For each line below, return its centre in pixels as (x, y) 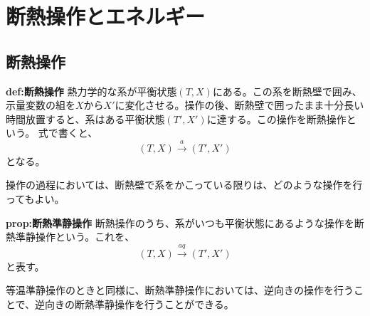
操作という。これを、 (85, 237)
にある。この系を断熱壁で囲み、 (287, 91)
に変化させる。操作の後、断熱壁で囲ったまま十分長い (239, 105)
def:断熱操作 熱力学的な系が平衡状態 (91, 91)
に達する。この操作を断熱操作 (276, 118)
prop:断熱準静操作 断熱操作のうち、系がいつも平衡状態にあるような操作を (180, 222)
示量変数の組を (41, 105)
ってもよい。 (35, 198)
